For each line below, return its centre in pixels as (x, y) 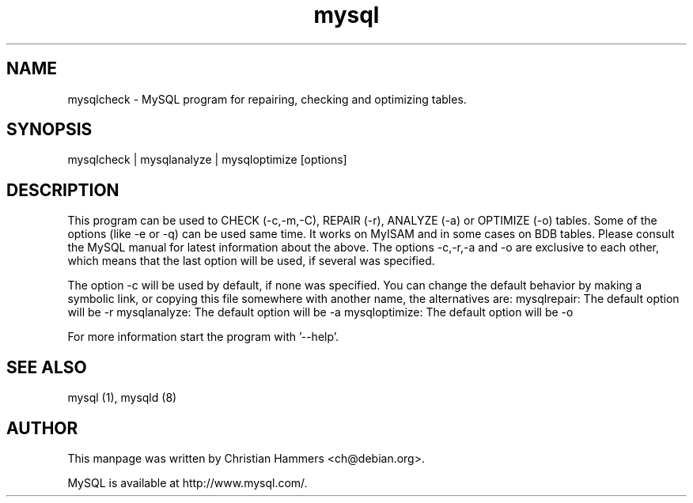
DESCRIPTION (63, 190)
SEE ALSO (47, 367)
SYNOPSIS (49, 130)
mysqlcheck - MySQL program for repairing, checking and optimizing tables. (267, 99)
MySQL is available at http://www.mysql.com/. (187, 482)
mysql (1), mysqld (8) (122, 398)
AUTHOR (42, 428)
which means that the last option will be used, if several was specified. (251, 261)
